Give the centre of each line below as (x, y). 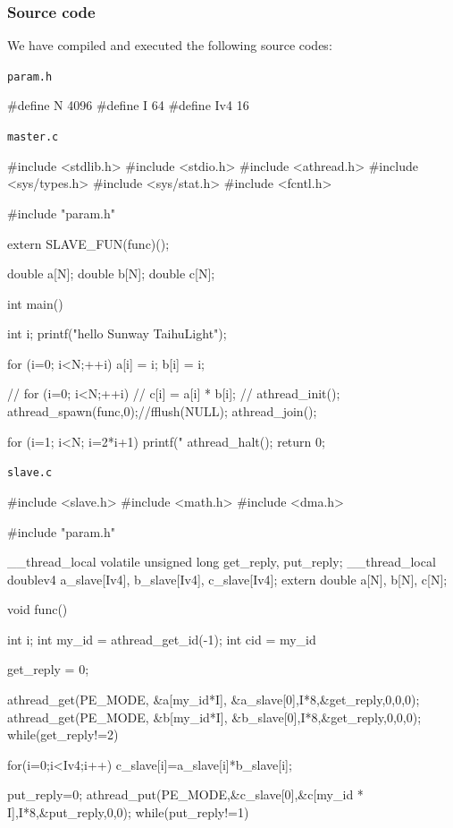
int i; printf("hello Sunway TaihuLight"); (117, 333)
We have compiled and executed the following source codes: (170, 45)
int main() (35, 303)
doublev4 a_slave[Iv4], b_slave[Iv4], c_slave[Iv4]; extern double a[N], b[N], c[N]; (227, 579)
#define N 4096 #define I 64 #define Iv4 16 (128, 105)
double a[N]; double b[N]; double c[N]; (111, 273)
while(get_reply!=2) (63, 734)
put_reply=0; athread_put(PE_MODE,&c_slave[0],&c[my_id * (185, 794)
